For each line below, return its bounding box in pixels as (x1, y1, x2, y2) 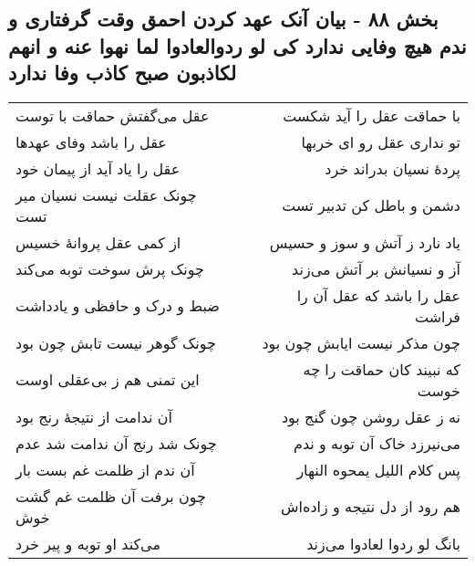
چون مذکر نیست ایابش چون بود (262, 331, 460, 353)
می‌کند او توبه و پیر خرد (15, 532, 160, 554)
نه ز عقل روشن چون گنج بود (281, 405, 460, 427)
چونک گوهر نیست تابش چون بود (15, 331, 216, 353)
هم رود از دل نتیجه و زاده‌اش (281, 496, 460, 518)
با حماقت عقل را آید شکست (283, 104, 460, 126)
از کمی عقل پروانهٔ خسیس (15, 231, 181, 253)
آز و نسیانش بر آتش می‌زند (292, 257, 460, 279)
